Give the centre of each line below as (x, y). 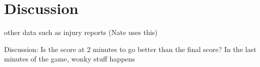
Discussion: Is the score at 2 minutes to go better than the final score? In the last (130, 49)
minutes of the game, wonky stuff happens (70, 59)
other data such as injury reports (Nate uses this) (81, 32)
